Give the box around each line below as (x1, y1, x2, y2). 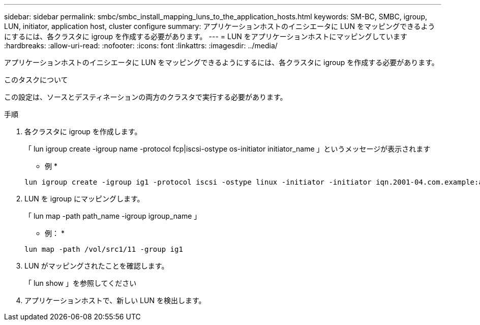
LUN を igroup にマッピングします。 (24, 194, 144, 203)
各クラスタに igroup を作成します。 (24, 127, 142, 136)
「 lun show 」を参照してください (24, 279, 137, 287)
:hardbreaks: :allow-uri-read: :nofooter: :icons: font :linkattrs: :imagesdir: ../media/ (4, 41, 278, 50)
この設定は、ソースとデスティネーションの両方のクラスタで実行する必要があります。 (4, 93, 287, 101)
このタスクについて (4, 75, 68, 84)
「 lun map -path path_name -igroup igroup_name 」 (24, 212, 201, 220)
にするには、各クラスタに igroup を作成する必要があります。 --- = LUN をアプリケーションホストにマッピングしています (4, 32, 408, 41)
